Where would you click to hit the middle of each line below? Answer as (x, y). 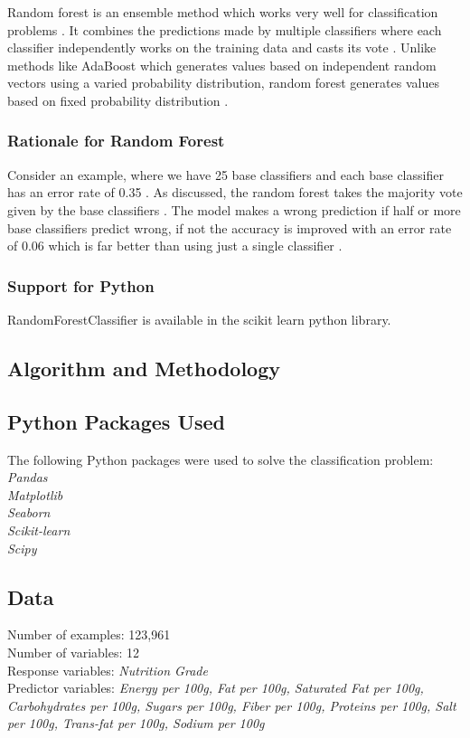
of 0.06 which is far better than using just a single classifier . (175, 246)
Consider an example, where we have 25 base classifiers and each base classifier (226, 174)
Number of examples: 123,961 (89, 634)
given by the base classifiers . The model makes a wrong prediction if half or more (234, 209)
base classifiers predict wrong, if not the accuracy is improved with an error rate (230, 227)
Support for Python (81, 285)
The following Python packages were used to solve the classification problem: (221, 459)
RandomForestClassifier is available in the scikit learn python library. (199, 319)
